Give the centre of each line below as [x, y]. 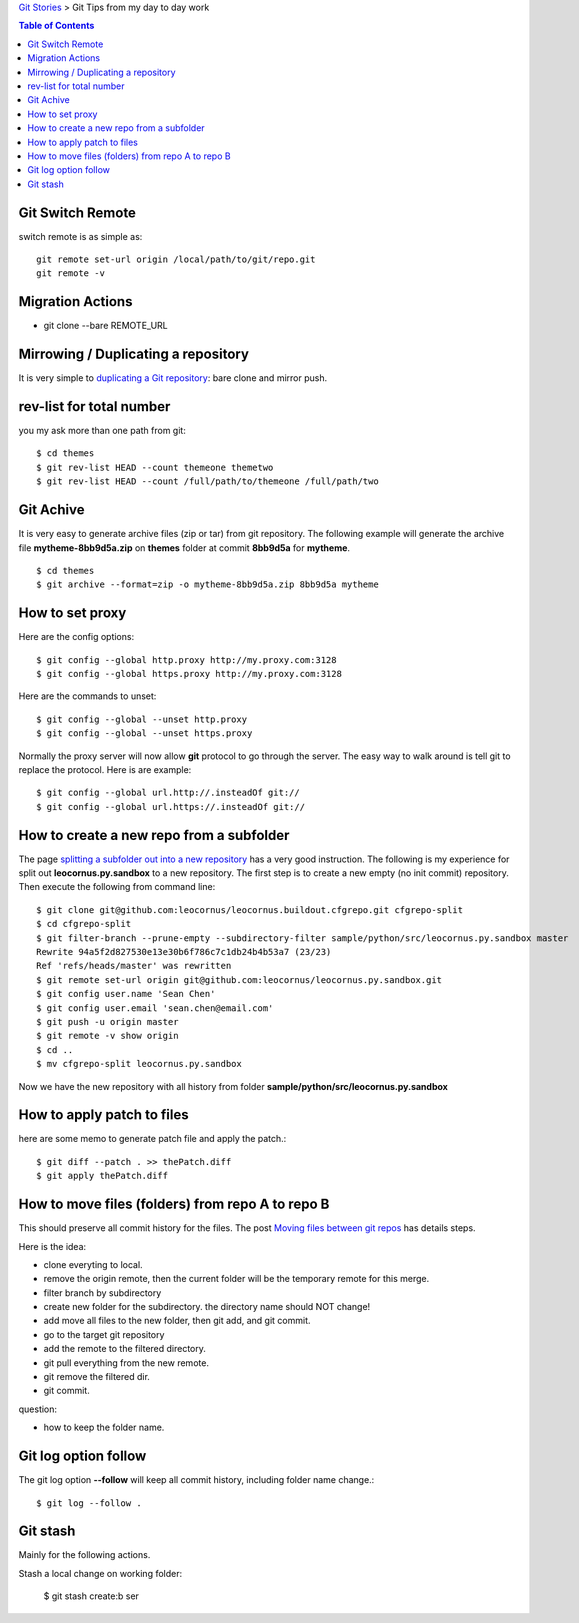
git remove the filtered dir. [96, 1377]
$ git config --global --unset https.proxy [144, 733]
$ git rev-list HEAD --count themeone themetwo [155, 467]
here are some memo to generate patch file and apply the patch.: [152, 1139]
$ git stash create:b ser [91, 1596]
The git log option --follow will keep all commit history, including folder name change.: [196, 1480]
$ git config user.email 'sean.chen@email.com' [155, 1008]
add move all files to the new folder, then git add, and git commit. [177, 1321]
